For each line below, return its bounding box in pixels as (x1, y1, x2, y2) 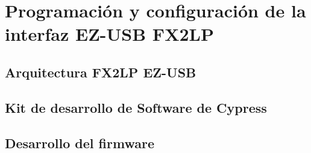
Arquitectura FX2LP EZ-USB (5, 62, 196, 81)
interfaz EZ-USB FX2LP (5, 22, 214, 46)
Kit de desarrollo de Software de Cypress (5, 98, 267, 116)
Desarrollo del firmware (5, 133, 154, 152)
